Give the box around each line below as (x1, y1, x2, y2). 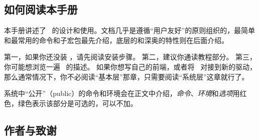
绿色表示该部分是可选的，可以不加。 (18, 97, 137, 108)
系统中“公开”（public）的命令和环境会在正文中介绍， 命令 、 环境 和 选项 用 (4, 88, 240, 98)
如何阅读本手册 (4, 1, 78, 17)
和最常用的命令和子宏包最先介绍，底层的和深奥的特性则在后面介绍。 (4, 34, 228, 45)
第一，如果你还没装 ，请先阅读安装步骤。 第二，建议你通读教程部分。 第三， (4, 51, 256, 62)
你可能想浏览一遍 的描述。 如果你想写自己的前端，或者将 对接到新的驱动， (4, 61, 256, 71)
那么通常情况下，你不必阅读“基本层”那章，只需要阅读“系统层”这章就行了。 (4, 71, 249, 81)
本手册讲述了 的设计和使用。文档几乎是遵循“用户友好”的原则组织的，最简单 (4, 25, 255, 35)
